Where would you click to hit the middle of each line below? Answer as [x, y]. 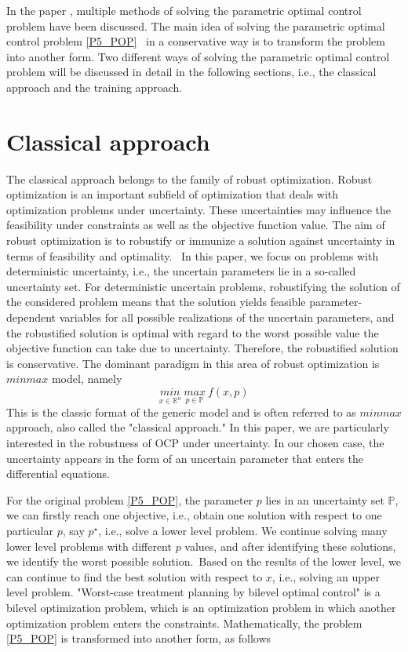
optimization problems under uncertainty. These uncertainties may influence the [199, 209]
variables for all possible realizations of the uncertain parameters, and [227, 317]
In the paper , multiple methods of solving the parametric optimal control [184, 10]
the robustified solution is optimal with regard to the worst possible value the [193, 332]
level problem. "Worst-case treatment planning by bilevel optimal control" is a [193, 592]
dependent [31, 317]
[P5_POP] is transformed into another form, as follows [139, 638]
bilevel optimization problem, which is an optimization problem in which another [201, 607]
